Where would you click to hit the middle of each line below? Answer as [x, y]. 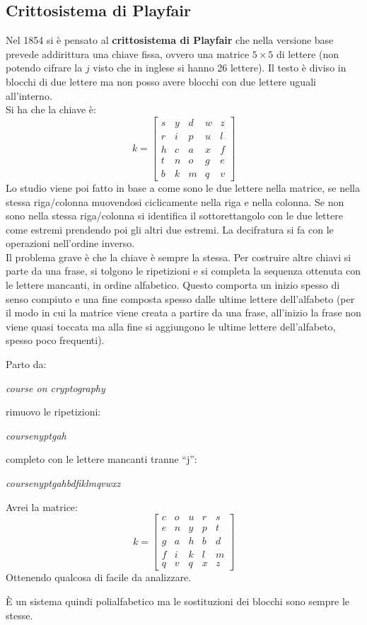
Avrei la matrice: [42, 506]
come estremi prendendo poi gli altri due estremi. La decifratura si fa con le [170, 229]
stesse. [19, 615]
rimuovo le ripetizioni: [53, 412]
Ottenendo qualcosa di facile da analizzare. [99, 577]
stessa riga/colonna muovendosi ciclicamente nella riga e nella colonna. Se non [175, 201]
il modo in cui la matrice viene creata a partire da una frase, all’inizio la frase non [183, 312]
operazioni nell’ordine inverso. [70, 243]
